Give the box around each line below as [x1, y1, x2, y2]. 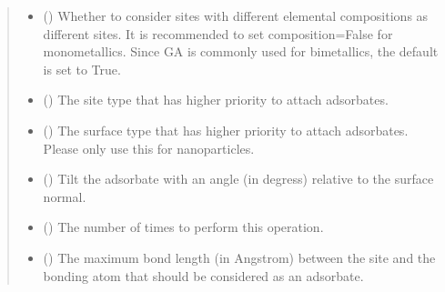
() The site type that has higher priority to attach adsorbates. [43, 90, 389, 109]
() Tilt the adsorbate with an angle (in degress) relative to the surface [43, 169, 434, 188]
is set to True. [43, 59, 121, 78]
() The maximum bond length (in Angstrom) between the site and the [43, 247, 436, 267]
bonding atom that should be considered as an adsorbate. [43, 266, 364, 285]
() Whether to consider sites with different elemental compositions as [43, 6, 429, 25]
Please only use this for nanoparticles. [43, 138, 255, 157]
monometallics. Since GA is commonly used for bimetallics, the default [43, 42, 439, 61]
